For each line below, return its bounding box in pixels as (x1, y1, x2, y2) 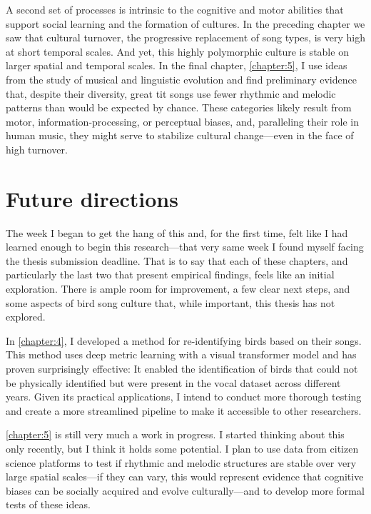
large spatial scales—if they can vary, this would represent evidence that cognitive (6, 469, 364, 484)
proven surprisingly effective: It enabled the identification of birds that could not (6, 361, 358, 376)
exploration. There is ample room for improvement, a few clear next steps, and (6, 281, 350, 296)
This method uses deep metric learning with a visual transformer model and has (6, 347, 357, 362)
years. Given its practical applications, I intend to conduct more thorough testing (6, 389, 362, 404)
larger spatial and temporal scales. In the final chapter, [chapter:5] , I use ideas (6, 58, 347, 73)
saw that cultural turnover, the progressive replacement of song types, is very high (6, 30, 365, 45)
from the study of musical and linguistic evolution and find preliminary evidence (6, 71, 357, 86)
